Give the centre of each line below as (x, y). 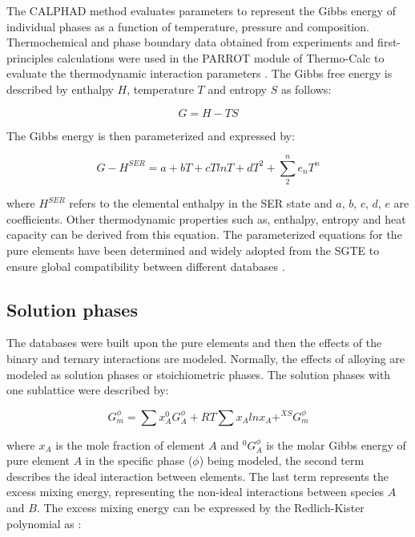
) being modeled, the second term (282, 460)
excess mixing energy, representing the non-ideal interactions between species (195, 492)
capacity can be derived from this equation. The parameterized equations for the (204, 234)
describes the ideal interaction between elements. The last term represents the (197, 476)
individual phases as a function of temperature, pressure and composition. (188, 26)
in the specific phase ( (139, 460)
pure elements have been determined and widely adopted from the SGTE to (193, 250)
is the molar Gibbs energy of (336, 444)
